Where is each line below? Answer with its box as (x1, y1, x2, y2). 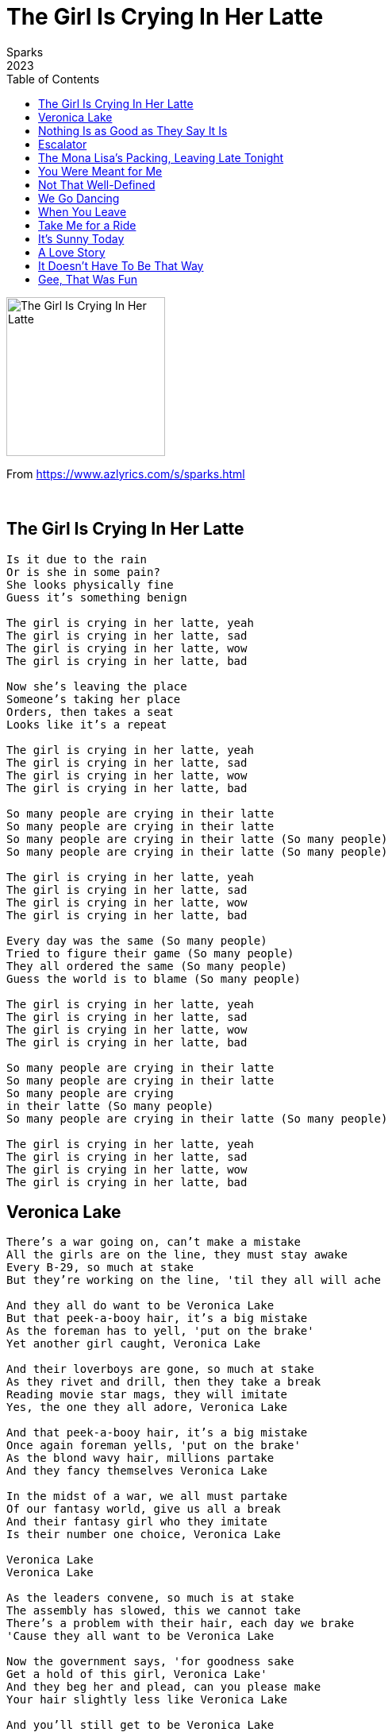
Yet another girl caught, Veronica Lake (6, 1337, 261, 1351)
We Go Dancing (38, 191, 120, 205)
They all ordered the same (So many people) (6, 959, 288, 972)
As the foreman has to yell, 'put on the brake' (6, 1324, 314, 1338)
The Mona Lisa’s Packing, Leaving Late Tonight (38, 150, 284, 164)
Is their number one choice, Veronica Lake (6, 1528, 281, 1541)
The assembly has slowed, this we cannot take (6, 1604, 301, 1618)
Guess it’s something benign (6, 590, 187, 604)
